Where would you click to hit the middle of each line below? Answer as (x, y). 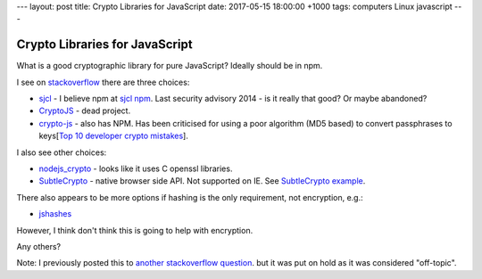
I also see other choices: (62, 152)
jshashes (55, 214)
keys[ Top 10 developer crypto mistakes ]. (114, 136)
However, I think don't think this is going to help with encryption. (135, 230)
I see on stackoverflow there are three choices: (103, 82)
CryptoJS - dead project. (85, 111)
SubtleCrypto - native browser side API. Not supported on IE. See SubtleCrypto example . (202, 181)
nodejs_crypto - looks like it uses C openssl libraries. (136, 168)
